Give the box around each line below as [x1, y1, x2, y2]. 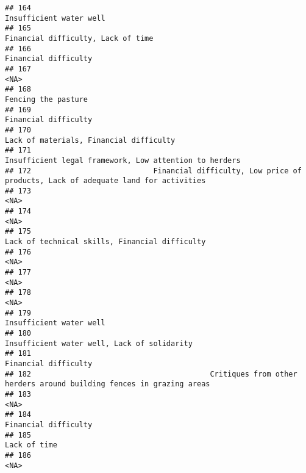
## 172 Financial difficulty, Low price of [5, 166, 302, 175]
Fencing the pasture [5, 95, 88, 104]
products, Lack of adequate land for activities [5, 176, 206, 186]
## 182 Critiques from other [5, 369, 297, 378]
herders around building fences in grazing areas [5, 380, 210, 389]
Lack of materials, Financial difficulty [5, 135, 176, 145]
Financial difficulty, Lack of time [5, 34, 154, 43]
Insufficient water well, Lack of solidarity [5, 339, 193, 348]
